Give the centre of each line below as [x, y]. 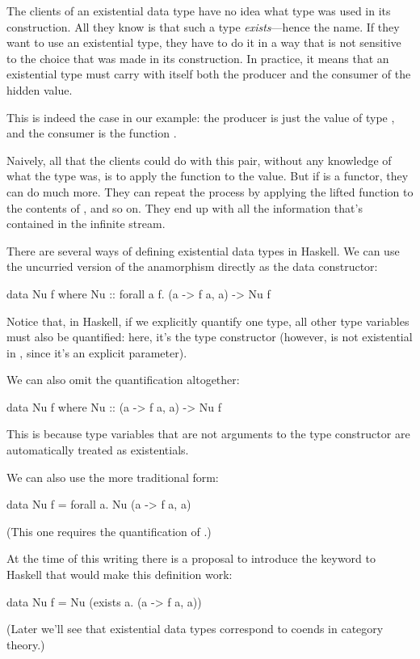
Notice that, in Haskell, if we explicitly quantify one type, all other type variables [208, 321]
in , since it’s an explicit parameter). [97, 352]
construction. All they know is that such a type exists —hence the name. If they [203, 26]
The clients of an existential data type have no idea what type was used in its [199, 11]
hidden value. [40, 89]
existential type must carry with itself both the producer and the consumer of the [209, 74]
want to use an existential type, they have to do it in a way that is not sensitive [204, 42]
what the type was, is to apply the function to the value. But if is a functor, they [208, 176]
